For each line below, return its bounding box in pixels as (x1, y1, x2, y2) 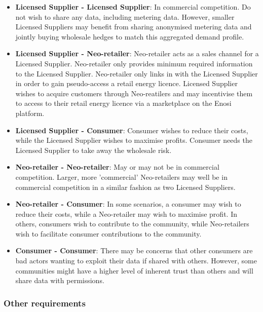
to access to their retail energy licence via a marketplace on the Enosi (15, 98, 232, 108)
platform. (15, 107, 45, 118)
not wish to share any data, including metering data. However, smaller (15, 11, 235, 22)
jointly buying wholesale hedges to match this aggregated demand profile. (15, 31, 244, 42)
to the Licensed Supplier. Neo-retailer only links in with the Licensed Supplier (15, 68, 258, 79)
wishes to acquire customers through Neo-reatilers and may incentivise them (15, 88, 253, 98)
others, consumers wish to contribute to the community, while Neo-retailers (15, 218, 249, 229)
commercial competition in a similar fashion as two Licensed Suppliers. (15, 181, 236, 192)
